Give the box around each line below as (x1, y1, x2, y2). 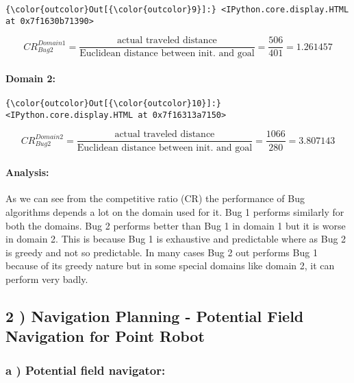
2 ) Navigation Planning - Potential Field (5, 305, 304, 326)
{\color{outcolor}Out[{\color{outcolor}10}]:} (5, 99, 221, 109)
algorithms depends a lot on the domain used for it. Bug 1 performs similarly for (5, 204, 344, 219)
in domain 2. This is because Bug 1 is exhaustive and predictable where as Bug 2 (5, 232, 346, 246)
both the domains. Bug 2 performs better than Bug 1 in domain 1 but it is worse (5, 218, 346, 232)
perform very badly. (5, 271, 88, 286)
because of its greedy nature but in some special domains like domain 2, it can (5, 258, 335, 273)
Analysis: (5, 165, 49, 180)
